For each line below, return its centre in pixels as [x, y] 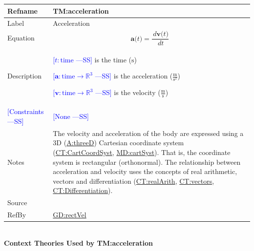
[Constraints [26, 111]
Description [24, 76]
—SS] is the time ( [104, 59]
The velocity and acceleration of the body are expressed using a [148, 133]
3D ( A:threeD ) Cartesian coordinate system [118, 143]
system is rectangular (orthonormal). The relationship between [147, 162]
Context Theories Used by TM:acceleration [78, 242]
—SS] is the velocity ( [128, 92]
